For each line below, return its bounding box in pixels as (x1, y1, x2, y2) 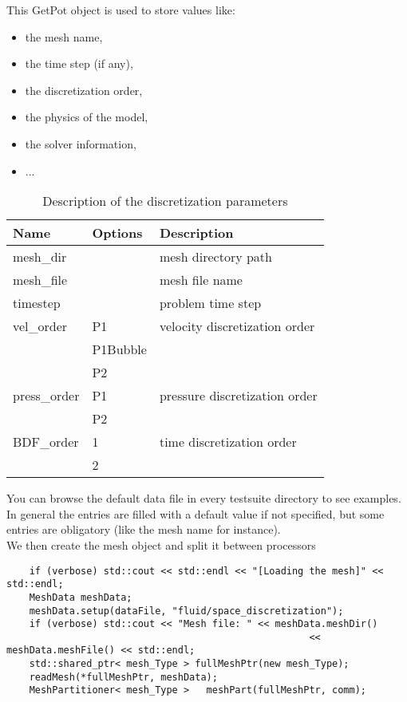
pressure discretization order (159, 386, 318, 405)
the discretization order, (25, 81, 143, 98)
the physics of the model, (25, 108, 148, 125)
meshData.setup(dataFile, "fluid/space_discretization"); (29, 605, 344, 617)
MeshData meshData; (29, 591, 132, 603)
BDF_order (13, 432, 79, 452)
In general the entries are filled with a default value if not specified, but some (6, 505, 385, 522)
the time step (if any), (25, 55, 133, 72)
